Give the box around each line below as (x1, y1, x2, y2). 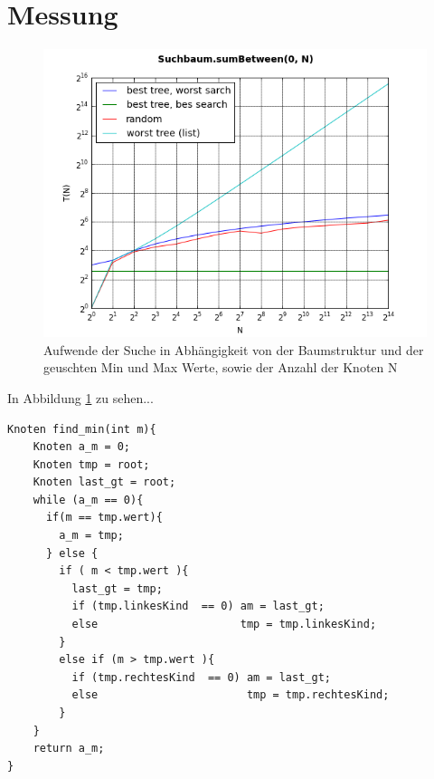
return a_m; (33, 742, 105, 755)
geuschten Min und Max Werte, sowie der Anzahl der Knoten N (43, 358, 398, 377)
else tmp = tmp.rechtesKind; (71, 688, 390, 702)
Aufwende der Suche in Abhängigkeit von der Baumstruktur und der (43, 340, 424, 359)
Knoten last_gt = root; (33, 476, 176, 489)
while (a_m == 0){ (33, 493, 144, 506)
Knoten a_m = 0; (33, 440, 131, 454)
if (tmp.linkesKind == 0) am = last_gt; (71, 600, 325, 613)
